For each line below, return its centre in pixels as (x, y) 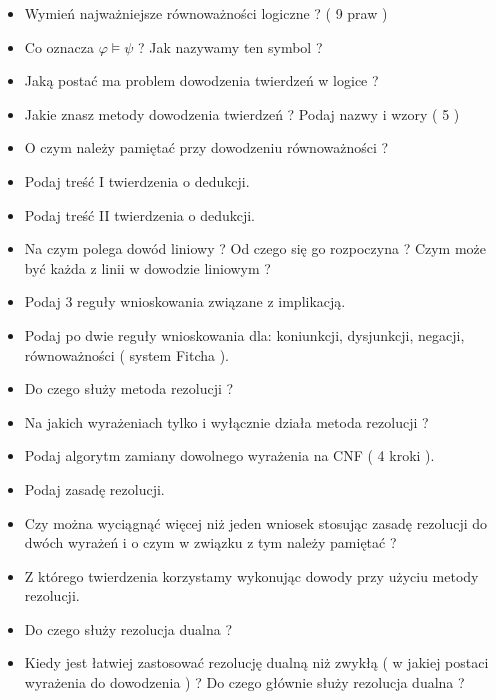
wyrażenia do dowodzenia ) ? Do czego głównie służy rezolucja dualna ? (244, 682)
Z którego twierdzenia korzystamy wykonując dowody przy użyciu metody (251, 575)
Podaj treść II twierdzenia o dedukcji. (139, 214)
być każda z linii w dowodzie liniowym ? (147, 267)
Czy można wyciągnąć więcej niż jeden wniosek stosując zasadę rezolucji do (256, 522)
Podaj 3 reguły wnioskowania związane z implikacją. (185, 301)
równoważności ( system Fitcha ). (127, 354)
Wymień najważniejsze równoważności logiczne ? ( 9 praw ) (206, 13)
